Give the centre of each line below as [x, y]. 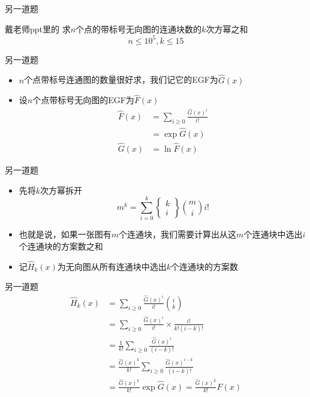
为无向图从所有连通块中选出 [112, 266]
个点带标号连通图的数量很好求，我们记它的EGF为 [121, 79]
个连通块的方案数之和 [61, 246]
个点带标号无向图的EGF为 [83, 100]
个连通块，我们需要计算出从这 [178, 234]
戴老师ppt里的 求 [38, 28]
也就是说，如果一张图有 [65, 234]
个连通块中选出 [273, 234]
